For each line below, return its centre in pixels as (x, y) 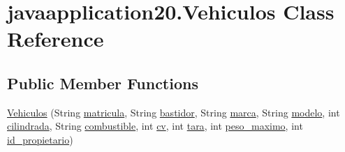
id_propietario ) (40, 139)
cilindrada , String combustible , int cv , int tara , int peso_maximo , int (155, 126)
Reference (56, 39)
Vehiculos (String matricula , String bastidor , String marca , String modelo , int (174, 112)
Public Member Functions (103, 83)
